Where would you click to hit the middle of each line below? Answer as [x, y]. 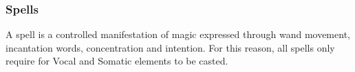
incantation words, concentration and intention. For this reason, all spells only [170, 47]
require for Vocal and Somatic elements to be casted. [117, 61]
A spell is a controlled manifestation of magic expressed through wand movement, [178, 34]
